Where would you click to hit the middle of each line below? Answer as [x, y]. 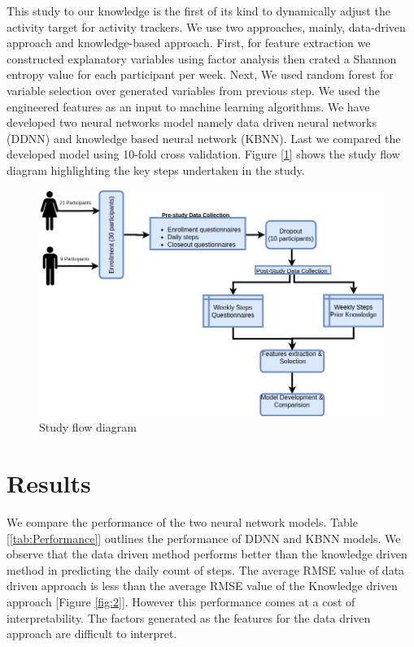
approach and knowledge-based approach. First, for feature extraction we [189, 43]
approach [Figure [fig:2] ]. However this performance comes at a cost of [181, 602]
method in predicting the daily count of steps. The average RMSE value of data [206, 569]
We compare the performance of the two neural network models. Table [182, 522]
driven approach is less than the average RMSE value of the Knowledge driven [202, 586]
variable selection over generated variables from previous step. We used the [194, 90]
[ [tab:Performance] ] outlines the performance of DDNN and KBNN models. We [204, 538]
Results [49, 483]
